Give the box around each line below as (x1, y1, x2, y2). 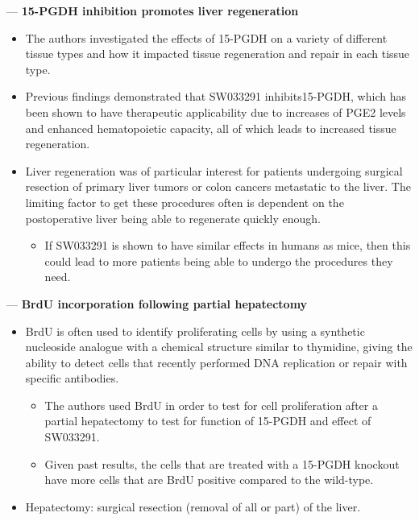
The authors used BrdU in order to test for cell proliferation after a (44, 396, 378, 413)
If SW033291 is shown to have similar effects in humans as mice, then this (44, 237, 411, 254)
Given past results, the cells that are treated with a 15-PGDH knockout (44, 455, 400, 472)
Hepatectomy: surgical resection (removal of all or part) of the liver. (25, 498, 361, 515)
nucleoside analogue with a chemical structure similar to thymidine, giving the (25, 338, 413, 355)
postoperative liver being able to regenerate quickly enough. (25, 209, 321, 226)
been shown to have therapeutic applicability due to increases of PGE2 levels (25, 103, 406, 120)
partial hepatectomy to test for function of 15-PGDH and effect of (44, 412, 371, 429)
